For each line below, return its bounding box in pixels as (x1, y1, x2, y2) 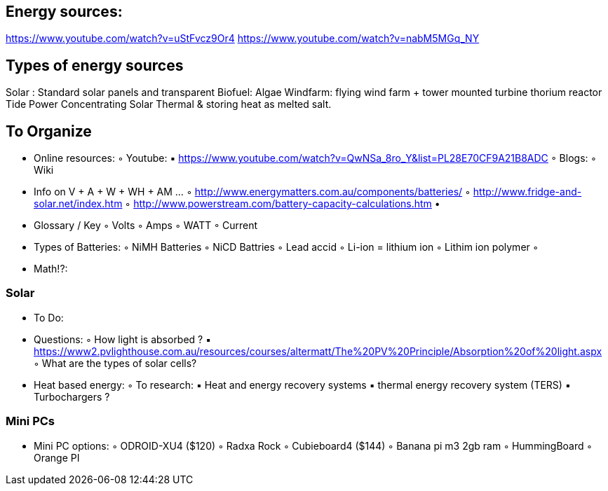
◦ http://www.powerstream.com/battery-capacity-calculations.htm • (125, 198, 440, 210)
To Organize (6, 122, 92, 140)
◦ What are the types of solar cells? (34, 357, 197, 369)
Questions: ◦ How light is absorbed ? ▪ (34, 333, 212, 345)
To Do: (34, 311, 64, 324)
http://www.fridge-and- (473, 186, 582, 198)
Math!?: (34, 263, 68, 275)
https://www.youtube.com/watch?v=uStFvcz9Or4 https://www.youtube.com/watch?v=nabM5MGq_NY (6, 32, 480, 45)
